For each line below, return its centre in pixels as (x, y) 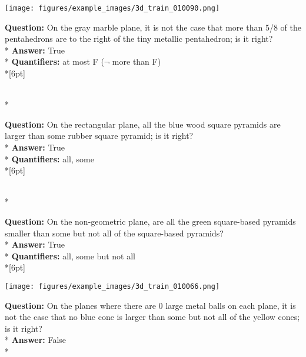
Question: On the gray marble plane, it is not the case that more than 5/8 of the (153, 27)
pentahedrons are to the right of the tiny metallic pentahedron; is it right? (139, 39)
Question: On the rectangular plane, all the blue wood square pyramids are (143, 124)
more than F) (137, 61)
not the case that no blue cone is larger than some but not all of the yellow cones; (152, 317)
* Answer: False (36, 340)
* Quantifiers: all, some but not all (70, 256)
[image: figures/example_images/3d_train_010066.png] (112, 286)
